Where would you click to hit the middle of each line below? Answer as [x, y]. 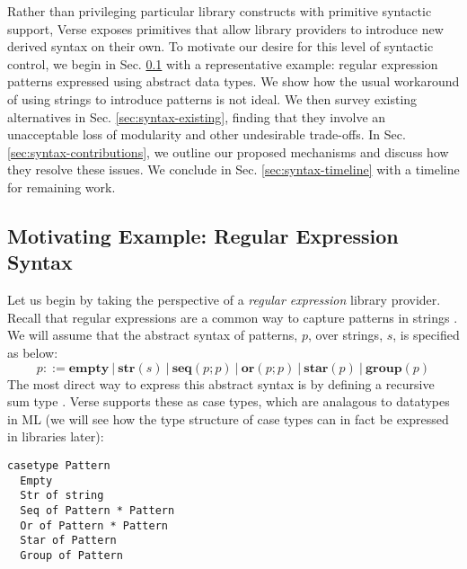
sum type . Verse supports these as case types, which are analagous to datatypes [229, 401]
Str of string [62, 496]
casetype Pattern [59, 465]
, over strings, [345, 335]
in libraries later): [56, 436]
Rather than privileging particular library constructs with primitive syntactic [220, 11]
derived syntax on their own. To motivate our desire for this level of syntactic [220, 46]
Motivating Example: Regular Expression [203, 235]
